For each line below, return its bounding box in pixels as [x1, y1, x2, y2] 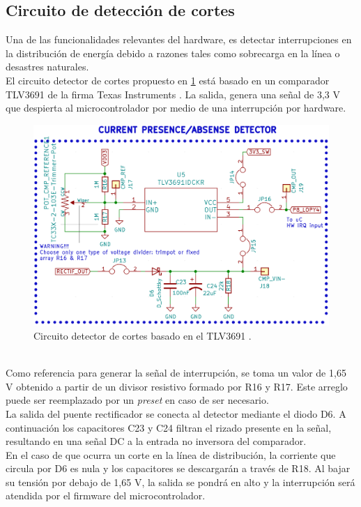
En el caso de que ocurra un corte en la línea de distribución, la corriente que [6, 447, 336, 462]
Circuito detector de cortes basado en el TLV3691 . [33, 328, 252, 342]
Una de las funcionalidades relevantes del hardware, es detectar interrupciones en [6, 32, 352, 47]
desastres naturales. [6, 59, 89, 74]
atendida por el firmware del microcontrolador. [6, 488, 206, 503]
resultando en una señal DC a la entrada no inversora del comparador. [6, 434, 307, 448]
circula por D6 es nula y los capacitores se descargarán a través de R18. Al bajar [6, 461, 351, 476]
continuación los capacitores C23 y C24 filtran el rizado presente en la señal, [6, 420, 332, 434]
